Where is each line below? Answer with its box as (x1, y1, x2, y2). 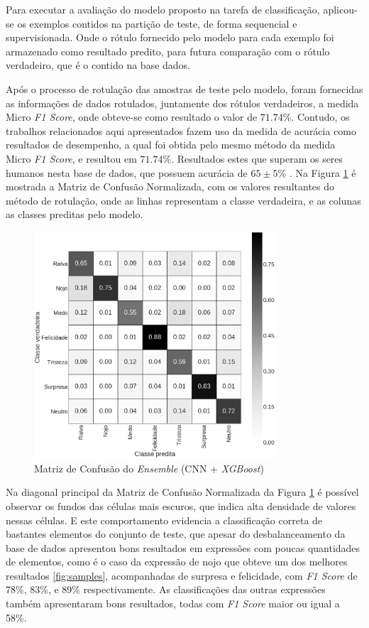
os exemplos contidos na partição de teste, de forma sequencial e (17, 16, 297, 31)
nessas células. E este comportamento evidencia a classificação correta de (6, 512, 323, 527)
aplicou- (323, 2, 358, 16)
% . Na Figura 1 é (277, 165, 356, 180)
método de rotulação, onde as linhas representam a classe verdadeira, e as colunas (6, 193, 361, 207)
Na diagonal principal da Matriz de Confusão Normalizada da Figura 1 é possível (6, 484, 359, 499)
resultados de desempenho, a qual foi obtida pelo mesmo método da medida (6, 137, 336, 152)
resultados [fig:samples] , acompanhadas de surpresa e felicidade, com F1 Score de (6, 568, 358, 583)
